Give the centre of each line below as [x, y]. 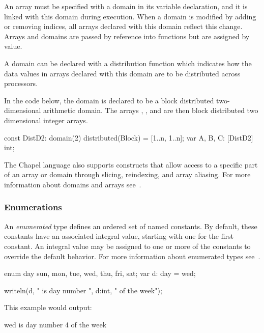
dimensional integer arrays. [46, 120]
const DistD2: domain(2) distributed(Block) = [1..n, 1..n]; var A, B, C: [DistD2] [129, 137]
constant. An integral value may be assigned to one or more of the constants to [127, 246]
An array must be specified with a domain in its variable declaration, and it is [126, 6]
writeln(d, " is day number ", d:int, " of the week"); [83, 290]
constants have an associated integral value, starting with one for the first [119, 236]
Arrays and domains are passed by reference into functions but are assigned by [127, 36]
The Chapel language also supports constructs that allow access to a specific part [131, 164]
